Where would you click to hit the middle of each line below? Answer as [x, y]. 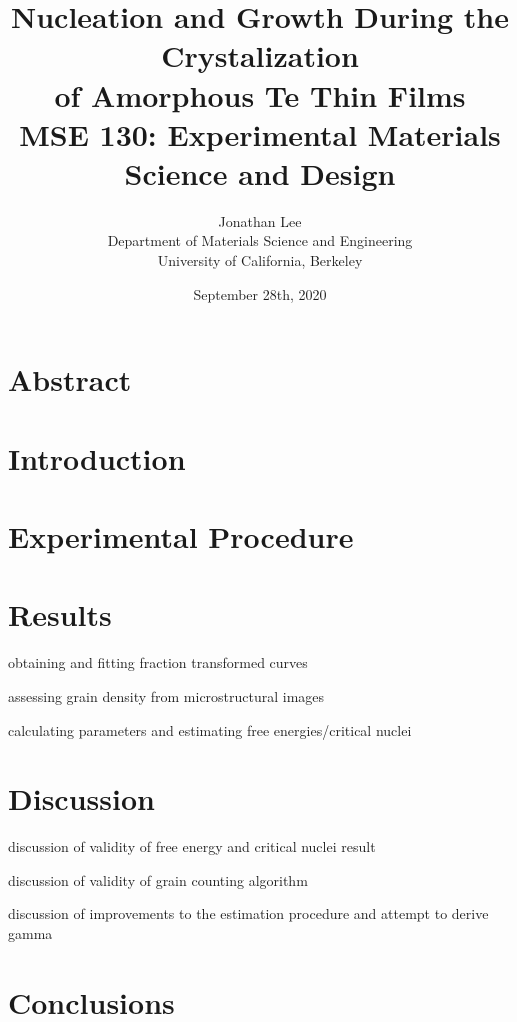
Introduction [97, 457]
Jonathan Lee [260, 220]
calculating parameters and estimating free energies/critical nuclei [210, 729]
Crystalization [260, 55]
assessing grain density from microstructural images [166, 695]
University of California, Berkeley [260, 260]
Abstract [70, 379]
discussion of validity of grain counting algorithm [158, 879]
